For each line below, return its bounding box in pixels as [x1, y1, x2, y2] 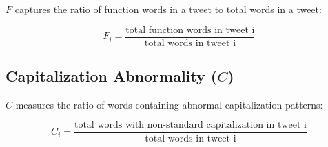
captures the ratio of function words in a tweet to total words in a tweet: [14, 2, 322, 16]
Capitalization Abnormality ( [6, 65, 218, 87]
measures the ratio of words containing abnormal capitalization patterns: [15, 97, 323, 111]
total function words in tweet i [125, 25, 255, 35]
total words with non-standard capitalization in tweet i [74, 120, 307, 131]
